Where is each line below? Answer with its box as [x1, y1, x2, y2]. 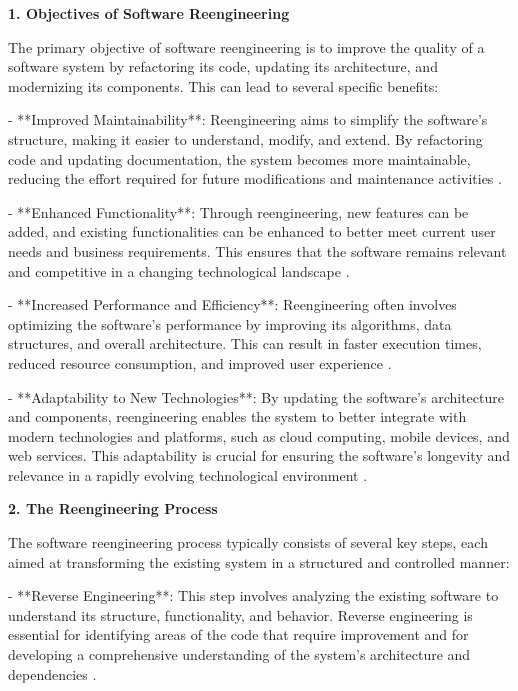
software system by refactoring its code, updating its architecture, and [8, 56, 438, 77]
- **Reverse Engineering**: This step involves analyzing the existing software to [8, 585, 499, 606]
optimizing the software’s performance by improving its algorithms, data [8, 313, 452, 334]
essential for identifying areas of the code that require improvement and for [8, 624, 469, 645]
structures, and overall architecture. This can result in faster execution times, [8, 333, 482, 354]
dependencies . [8, 663, 97, 684]
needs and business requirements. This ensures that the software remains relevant [8, 240, 507, 261]
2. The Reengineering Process [8, 498, 218, 519]
